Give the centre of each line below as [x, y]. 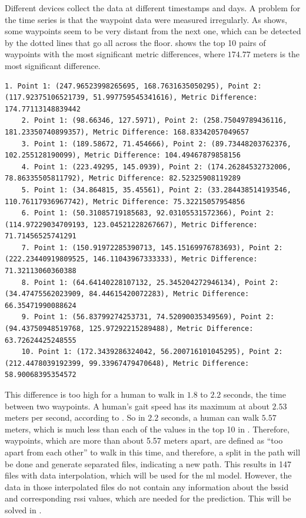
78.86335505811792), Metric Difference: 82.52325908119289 [123, 178]
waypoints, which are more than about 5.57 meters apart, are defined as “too [144, 440]
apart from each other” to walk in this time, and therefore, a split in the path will [153, 452]
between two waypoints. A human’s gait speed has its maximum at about [137, 406]
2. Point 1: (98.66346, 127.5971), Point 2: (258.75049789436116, [154, 121]
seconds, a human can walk [210, 417]
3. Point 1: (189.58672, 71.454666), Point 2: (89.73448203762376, [156, 144]
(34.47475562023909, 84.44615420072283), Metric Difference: [127, 294]
